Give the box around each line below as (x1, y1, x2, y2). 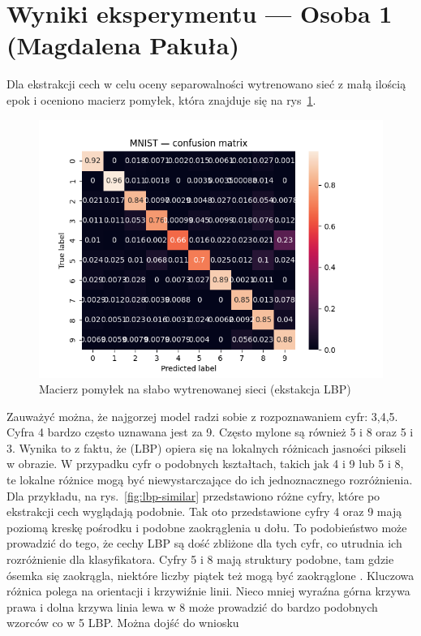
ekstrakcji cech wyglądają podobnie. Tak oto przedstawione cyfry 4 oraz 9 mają (6, 503, 402, 520)
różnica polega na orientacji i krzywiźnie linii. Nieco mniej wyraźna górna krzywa (6, 582, 410, 599)
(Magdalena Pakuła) (6, 28, 240, 62)
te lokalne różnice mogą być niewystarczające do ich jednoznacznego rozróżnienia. (6, 471, 413, 488)
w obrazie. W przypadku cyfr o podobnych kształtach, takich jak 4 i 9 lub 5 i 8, (6, 455, 404, 472)
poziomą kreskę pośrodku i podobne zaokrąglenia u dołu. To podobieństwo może (6, 518, 407, 535)
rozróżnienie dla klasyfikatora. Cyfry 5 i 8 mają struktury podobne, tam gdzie (6, 551, 394, 568)
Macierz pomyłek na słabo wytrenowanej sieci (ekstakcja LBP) (39, 380, 351, 397)
